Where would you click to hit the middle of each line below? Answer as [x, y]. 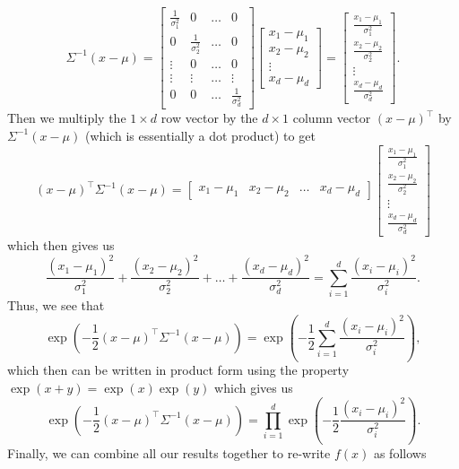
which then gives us [61, 245]
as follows [400, 452]
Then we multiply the [67, 118]
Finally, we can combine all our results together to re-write [169, 452]
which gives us [254, 388]
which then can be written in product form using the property [178, 370]
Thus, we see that [56, 304]
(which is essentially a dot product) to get [200, 135]
